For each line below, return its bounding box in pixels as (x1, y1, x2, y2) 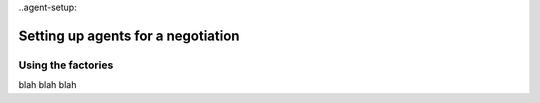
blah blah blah (18, 79, 77, 91)
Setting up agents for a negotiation (18, 27, 240, 44)
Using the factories (18, 58, 114, 72)
